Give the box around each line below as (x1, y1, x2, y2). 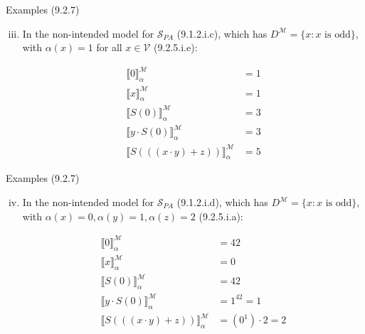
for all (96, 40, 122, 55)
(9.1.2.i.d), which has (176, 195, 268, 210)
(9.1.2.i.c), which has (176, 26, 268, 41)
